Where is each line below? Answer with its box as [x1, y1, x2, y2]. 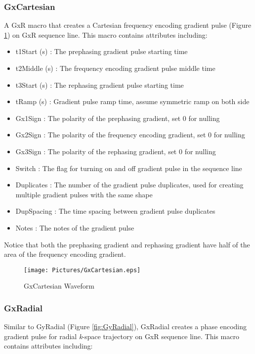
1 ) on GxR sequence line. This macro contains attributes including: [4, 29, 208, 40]
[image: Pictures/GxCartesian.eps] [24, 266, 141, 274]
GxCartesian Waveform [24, 281, 94, 291]
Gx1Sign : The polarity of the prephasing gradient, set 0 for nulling [15, 113, 220, 123]
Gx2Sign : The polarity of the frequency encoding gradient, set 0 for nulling [15, 129, 245, 140]
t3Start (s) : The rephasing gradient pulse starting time [15, 79, 184, 90]
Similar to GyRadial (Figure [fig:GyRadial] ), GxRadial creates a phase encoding [4, 321, 247, 332]
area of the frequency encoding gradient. [4, 249, 126, 259]
